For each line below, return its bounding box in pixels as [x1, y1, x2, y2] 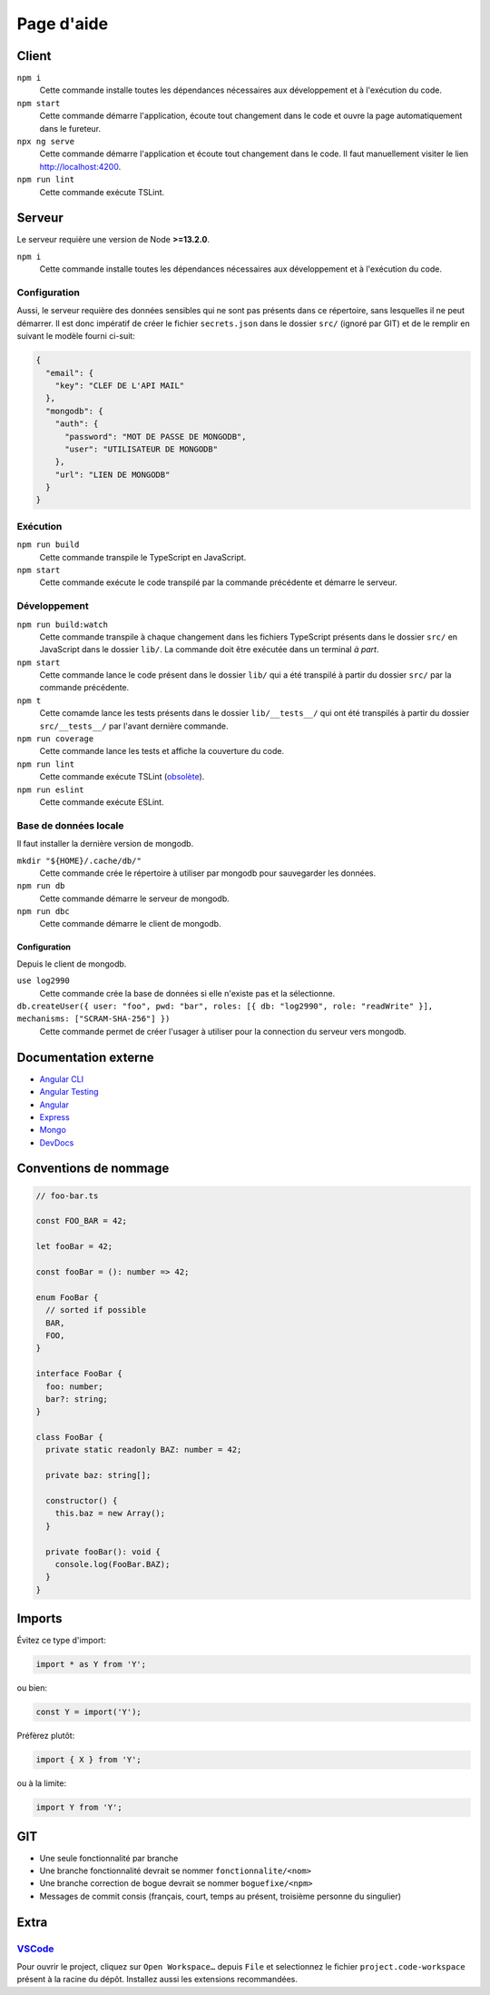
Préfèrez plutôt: [16, 1731, 75, 1742]
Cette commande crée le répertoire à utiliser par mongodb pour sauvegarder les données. [39, 868, 377, 878]
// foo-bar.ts [35, 1190, 99, 1201]
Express [39, 1111, 70, 1122]
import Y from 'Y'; [35, 1802, 122, 1812]
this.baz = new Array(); [54, 1508, 166, 1519]
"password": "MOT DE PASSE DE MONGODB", [64, 432, 247, 442]
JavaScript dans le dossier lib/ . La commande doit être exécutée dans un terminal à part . [39, 644, 379, 655]
